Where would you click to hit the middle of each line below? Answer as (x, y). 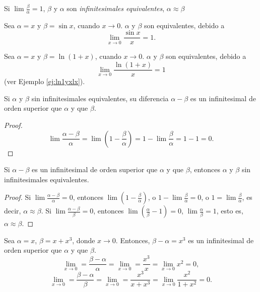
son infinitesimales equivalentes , (116, 8)
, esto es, (230, 211)
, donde (84, 240)
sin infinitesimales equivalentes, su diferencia (100, 98)
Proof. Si (18, 197)
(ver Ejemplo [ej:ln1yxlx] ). (45, 81)
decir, (13, 211)
